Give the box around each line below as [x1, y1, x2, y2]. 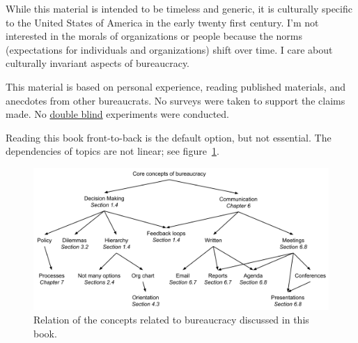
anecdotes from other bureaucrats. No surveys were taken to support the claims [6, 93, 345, 107]
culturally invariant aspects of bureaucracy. [6, 56, 190, 70]
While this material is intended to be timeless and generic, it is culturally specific [6, 1, 352, 15]
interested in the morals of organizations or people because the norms [6, 29, 303, 43]
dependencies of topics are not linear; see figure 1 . [6, 144, 219, 158]
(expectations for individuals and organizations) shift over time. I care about [6, 42, 333, 56]
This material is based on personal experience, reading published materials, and [6, 79, 345, 93]
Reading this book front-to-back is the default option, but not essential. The [6, 130, 332, 144]
